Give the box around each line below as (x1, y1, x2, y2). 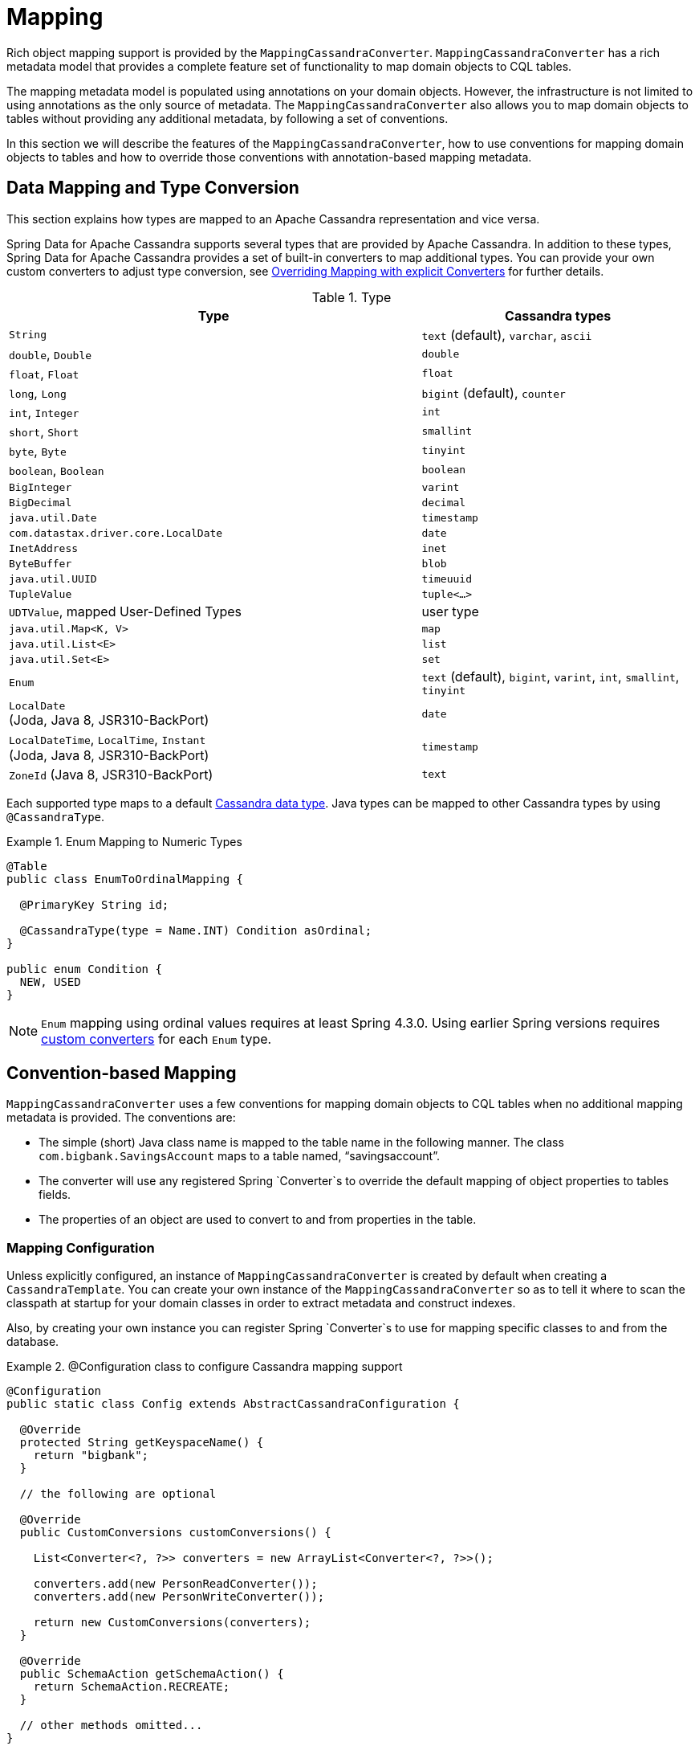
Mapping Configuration (6, 1239, 155, 1256)
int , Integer (9, 403, 79, 420)
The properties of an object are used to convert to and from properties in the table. (39, 1212, 477, 1227)
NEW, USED (19, 975, 81, 988)
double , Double (9, 346, 92, 362)
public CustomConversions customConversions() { (19, 1526, 331, 1539)
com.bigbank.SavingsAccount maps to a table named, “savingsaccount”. (39, 1149, 441, 1163)
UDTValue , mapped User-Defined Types (9, 603, 242, 619)
